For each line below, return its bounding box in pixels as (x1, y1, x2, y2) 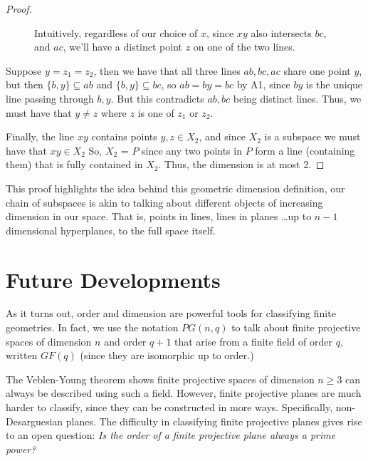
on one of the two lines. (193, 39, 295, 54)
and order (104, 333, 147, 348)
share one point (283, 63, 351, 78)
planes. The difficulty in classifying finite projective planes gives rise (65, 413, 362, 428)
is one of (137, 105, 174, 120)
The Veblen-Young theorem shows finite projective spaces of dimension (6, 371, 315, 386)
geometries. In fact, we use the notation (6, 320, 179, 335)
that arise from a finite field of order (174, 333, 332, 348)
